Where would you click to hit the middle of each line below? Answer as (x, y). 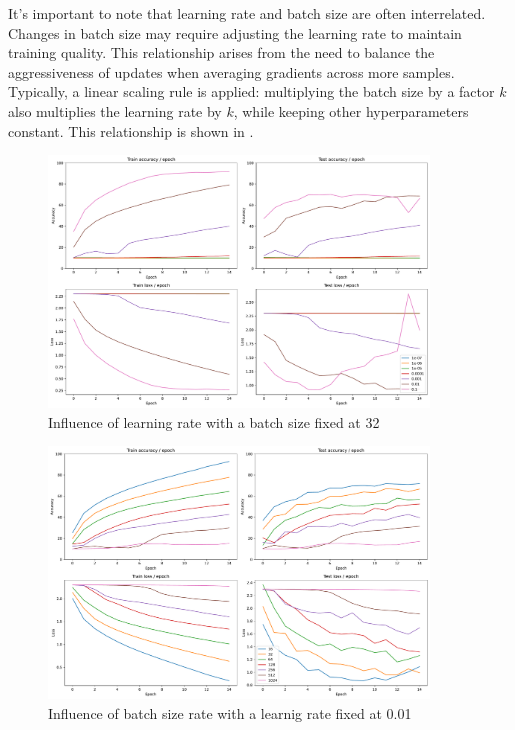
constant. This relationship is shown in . (131, 130)
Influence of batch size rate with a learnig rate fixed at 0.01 (230, 712)
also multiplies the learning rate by (115, 110)
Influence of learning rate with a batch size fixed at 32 (214, 421)
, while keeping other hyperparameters (351, 110)
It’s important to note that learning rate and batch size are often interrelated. (247, 13)
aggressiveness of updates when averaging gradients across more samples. (231, 71)
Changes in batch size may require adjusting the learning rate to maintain (235, 32)
